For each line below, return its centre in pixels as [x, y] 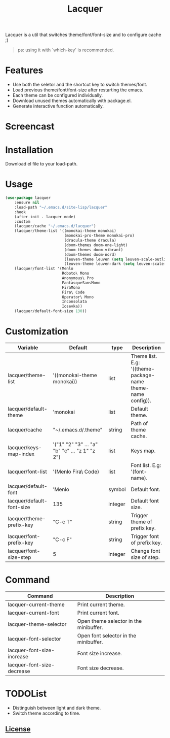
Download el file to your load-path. [41, 164]
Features [24, 70]
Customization [37, 332]
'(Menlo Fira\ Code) [76, 472]
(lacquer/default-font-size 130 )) [51, 311]
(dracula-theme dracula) [90, 241]
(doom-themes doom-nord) [90, 254]
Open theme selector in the [110, 621]
